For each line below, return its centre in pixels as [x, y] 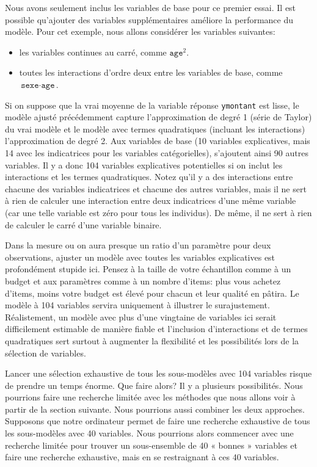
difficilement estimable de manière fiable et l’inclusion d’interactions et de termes [156, 329]
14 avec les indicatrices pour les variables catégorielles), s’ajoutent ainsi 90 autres [157, 153]
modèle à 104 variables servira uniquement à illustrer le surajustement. [137, 305]
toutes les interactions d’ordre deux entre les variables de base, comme [151, 72]
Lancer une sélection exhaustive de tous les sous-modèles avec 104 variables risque [158, 373]
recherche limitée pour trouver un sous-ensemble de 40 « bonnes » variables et [151, 445]
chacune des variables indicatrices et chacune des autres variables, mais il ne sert [156, 188]
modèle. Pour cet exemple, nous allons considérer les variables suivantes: [140, 31]
